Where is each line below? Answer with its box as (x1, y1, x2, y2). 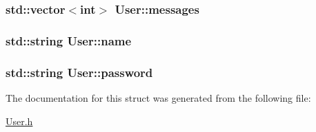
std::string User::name (6, 32, 132, 49)
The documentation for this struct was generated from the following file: (6, 90, 311, 104)
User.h (6, 113, 33, 128)
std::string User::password (6, 63, 153, 80)
